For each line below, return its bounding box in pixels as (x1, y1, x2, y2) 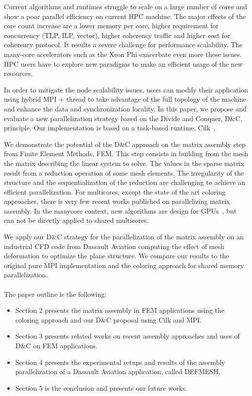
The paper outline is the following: (4, 288, 107, 299)
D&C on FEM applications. (15, 341, 98, 350)
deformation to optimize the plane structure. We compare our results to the (4, 251, 229, 261)
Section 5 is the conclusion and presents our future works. (15, 382, 187, 393)
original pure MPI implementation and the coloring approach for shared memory (4, 260, 244, 270)
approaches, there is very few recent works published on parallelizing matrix (4, 196, 230, 206)
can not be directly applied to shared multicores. (4, 215, 149, 225)
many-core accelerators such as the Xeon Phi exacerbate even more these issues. (4, 49, 242, 59)
